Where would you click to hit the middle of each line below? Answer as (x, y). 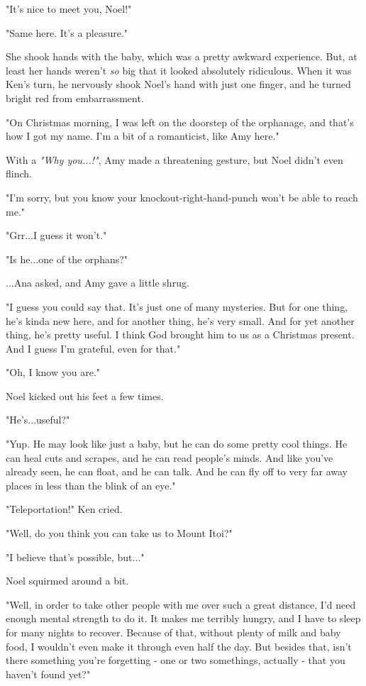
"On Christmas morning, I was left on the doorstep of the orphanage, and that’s (180, 122)
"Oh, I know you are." (53, 372)
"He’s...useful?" (38, 420)
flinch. (19, 173)
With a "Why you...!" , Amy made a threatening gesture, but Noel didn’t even (174, 159)
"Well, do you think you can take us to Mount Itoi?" (119, 533)
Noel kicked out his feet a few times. (85, 395)
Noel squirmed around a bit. (67, 581)
